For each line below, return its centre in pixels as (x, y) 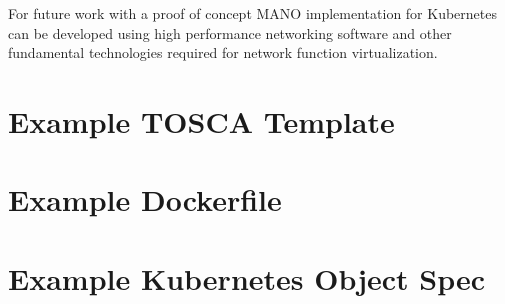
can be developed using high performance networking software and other (230, 32)
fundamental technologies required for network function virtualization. (223, 52)
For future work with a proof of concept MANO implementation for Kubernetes (252, 13)
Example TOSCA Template (201, 120)
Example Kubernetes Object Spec (247, 277)
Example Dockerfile (145, 199)
